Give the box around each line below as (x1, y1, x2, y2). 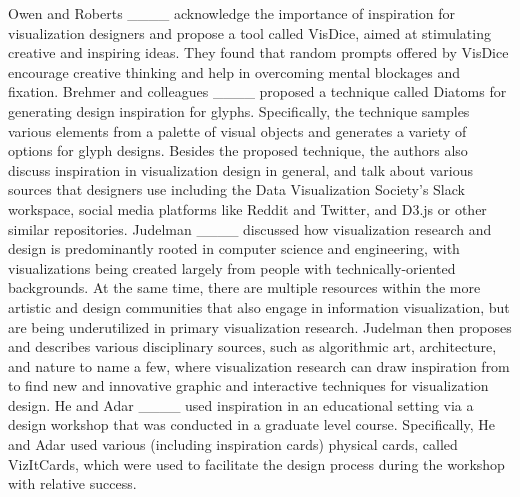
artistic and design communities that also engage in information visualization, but (8, 296, 510, 317)
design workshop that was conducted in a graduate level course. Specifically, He (8, 414, 495, 435)
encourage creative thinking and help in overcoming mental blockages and (8, 61, 461, 82)
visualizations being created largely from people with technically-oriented (8, 257, 456, 278)
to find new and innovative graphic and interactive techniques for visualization (8, 375, 489, 396)
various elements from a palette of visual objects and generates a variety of (8, 120, 467, 141)
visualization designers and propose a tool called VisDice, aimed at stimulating (8, 22, 491, 43)
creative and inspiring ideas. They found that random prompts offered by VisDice (8, 42, 509, 63)
